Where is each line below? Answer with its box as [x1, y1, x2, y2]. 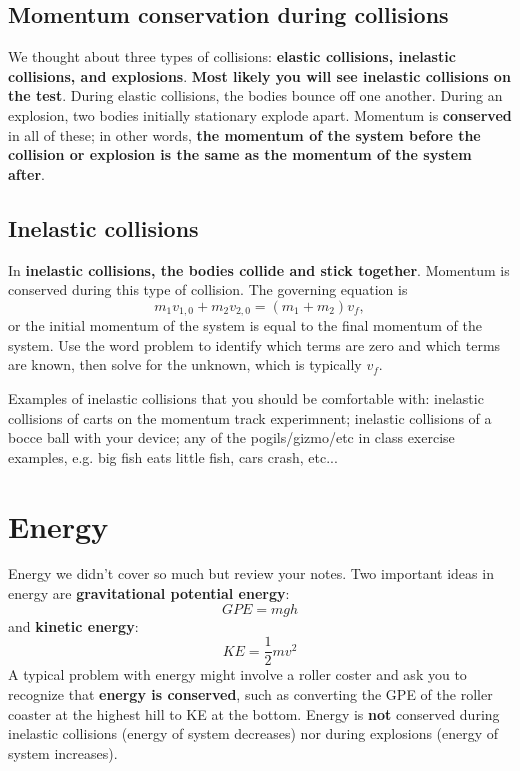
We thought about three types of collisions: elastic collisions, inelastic [8, 46, 456, 67]
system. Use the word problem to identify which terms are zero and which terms [8, 334, 501, 355]
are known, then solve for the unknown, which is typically [8, 354, 362, 375]
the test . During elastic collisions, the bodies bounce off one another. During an [8, 85, 503, 106]
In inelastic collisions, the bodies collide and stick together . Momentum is [8, 259, 510, 280]
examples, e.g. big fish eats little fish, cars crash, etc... [8, 446, 338, 467]
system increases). [8, 742, 118, 763]
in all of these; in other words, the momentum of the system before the [8, 124, 481, 145]
